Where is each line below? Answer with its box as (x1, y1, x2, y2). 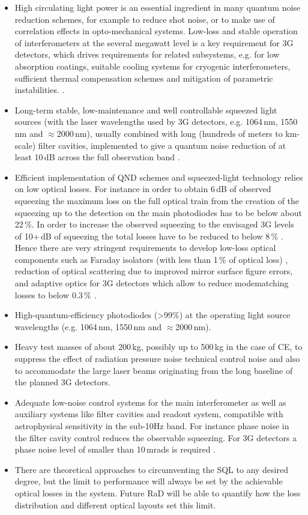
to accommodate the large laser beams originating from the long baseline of (14, 364, 293, 376)
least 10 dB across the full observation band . (14, 151, 180, 163)
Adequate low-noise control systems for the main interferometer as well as (14, 396, 286, 408)
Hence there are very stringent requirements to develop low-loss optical (14, 241, 276, 254)
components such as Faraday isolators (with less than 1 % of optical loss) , (14, 253, 288, 265)
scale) (14, 139, 36, 151)
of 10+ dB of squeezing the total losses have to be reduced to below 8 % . (14, 229, 283, 242)
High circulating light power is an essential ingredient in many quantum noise (14, 1, 301, 13)
